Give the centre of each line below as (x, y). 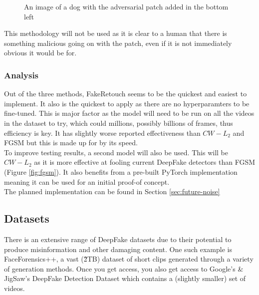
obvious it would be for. (40, 53)
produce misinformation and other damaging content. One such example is (118, 249)
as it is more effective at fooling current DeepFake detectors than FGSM (145, 162)
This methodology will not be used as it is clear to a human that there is (116, 33)
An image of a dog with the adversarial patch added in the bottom (126, 6)
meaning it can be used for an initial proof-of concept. (87, 181)
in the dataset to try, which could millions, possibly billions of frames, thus (119, 123)
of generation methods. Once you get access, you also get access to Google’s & (124, 268)
